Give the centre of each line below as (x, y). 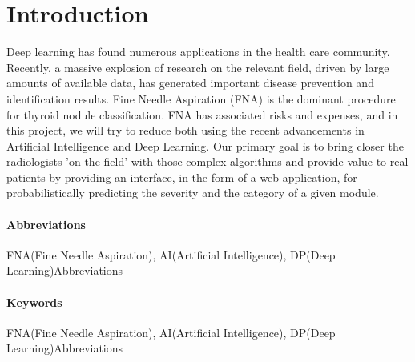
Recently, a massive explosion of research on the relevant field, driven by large (198, 67)
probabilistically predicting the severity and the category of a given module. (193, 193)
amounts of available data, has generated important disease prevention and (190, 83)
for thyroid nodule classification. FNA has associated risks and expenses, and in (202, 114)
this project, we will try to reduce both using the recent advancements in (185, 130)
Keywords (34, 302)
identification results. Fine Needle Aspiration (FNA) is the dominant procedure (201, 98)
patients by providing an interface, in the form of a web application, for (182, 177)
